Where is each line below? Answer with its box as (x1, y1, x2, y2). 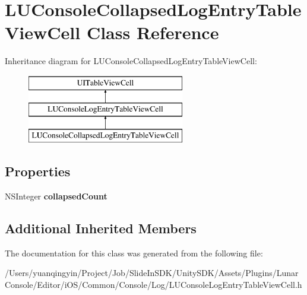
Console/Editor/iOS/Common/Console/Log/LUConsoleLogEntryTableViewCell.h (5, 278, 302, 291)
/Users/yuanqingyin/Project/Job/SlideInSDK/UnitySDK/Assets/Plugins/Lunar (5, 267, 299, 279)
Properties (5, 162, 71, 180)
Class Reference (86, 20, 219, 45)
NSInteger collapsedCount (5, 190, 107, 202)
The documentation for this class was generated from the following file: (5, 246, 263, 259)
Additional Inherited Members (5, 219, 197, 237)
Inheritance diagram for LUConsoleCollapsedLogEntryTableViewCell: (5, 55, 257, 67)
